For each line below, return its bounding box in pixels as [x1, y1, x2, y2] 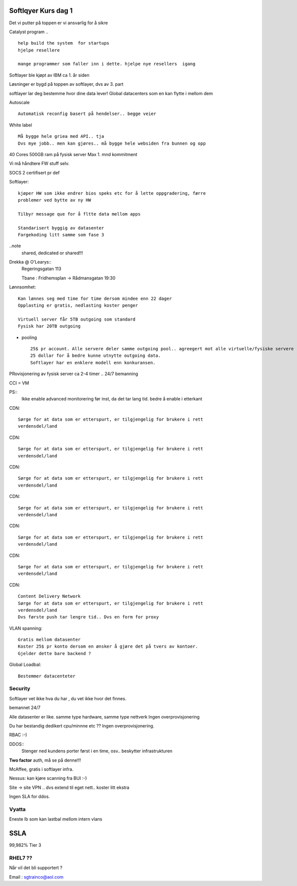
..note [9, 243, 21, 249]
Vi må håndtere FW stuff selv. [9, 161, 70, 166]
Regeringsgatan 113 [21, 266, 61, 272]
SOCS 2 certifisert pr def [9, 169, 60, 175]
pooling [21, 334, 37, 340]
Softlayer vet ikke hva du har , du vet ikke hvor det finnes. [9, 695, 127, 701]
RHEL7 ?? [9, 854, 32, 861]
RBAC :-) [9, 732, 27, 738]
